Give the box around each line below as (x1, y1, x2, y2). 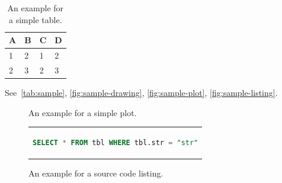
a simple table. (9, 13, 62, 25)
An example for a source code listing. (28, 167, 164, 179)
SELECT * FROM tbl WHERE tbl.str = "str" (33, 138, 198, 147)
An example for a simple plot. (28, 106, 137, 118)
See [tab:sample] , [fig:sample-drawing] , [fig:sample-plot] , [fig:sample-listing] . (5, 86, 278, 98)
